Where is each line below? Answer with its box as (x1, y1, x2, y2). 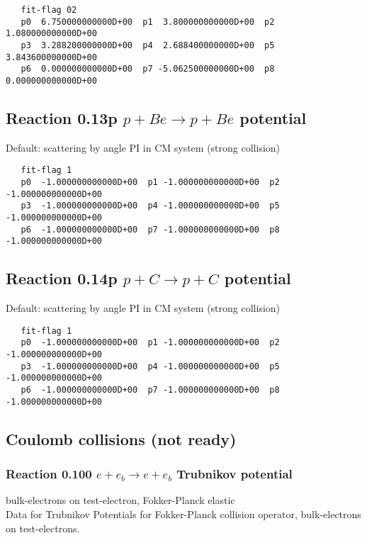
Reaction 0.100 (6, 465, 92, 483)
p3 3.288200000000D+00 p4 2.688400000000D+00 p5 (21, 40, 275, 50)
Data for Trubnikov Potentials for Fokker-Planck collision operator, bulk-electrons (6, 506, 361, 521)
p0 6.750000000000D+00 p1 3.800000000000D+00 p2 (21, 16, 275, 27)
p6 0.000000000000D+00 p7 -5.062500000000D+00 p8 (21, 64, 275, 74)
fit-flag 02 (21, 5, 77, 15)
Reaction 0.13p (6, 106, 118, 128)
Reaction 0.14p (6, 267, 118, 289)
